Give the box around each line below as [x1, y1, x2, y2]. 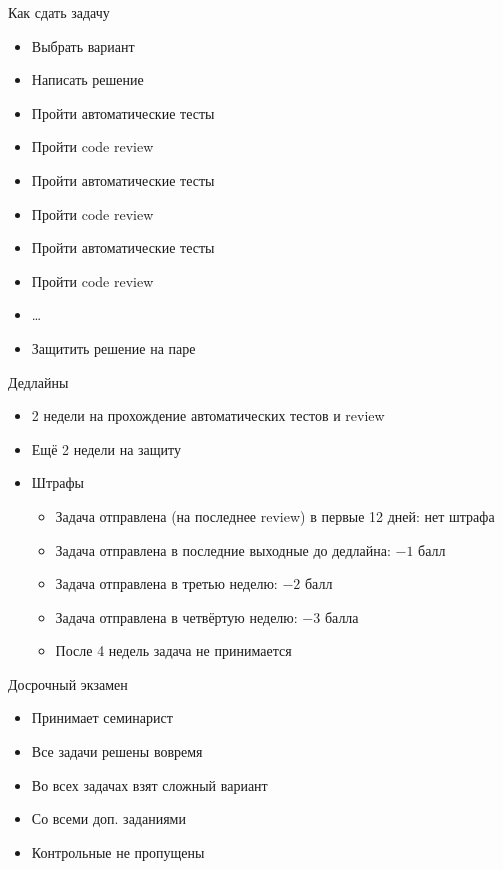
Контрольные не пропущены [31, 841, 205, 862]
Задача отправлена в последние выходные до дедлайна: [55, 539, 391, 560]
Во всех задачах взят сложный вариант [31, 774, 268, 795]
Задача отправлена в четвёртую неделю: [55, 606, 298, 627]
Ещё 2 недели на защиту [31, 438, 181, 459]
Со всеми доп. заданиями [31, 808, 186, 829]
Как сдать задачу [8, 2, 110, 22]
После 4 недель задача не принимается [55, 640, 292, 661]
